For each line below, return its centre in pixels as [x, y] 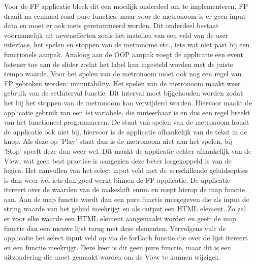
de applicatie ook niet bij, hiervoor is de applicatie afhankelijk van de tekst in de [126, 131]
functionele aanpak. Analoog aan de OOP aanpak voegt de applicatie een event [124, 54]
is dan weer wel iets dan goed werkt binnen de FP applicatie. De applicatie [117, 180]
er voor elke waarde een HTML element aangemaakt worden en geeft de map [120, 218]
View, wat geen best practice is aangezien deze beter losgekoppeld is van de [118, 160]
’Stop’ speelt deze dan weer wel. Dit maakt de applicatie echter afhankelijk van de [128, 150]
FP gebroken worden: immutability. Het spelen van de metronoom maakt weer [122, 83]
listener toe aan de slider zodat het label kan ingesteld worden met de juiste [119, 64]
